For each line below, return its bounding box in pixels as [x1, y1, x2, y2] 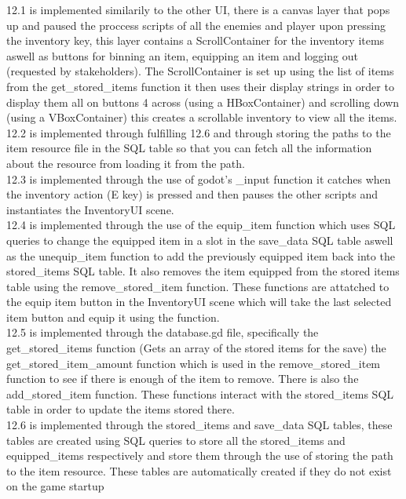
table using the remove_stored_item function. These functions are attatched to [6, 278, 390, 294]
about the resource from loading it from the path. [6, 155, 245, 171]
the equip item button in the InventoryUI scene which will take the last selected [6, 293, 392, 310]
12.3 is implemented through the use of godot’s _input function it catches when [6, 170, 391, 187]
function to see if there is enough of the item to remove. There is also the [6, 370, 359, 387]
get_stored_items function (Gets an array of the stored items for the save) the [6, 340, 386, 356]
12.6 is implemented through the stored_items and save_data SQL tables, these [6, 417, 393, 433]
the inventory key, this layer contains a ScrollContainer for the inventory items [6, 32, 385, 49]
